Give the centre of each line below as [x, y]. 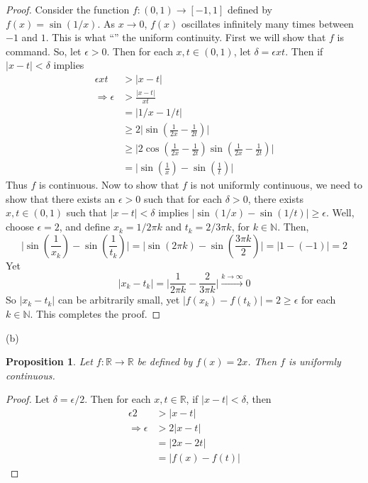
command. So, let [44, 51]
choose [20, 227]
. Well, [340, 212]
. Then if [304, 51]
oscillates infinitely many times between [268, 23]
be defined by [165, 361]
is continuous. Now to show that [109, 185]
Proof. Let [28, 399]
